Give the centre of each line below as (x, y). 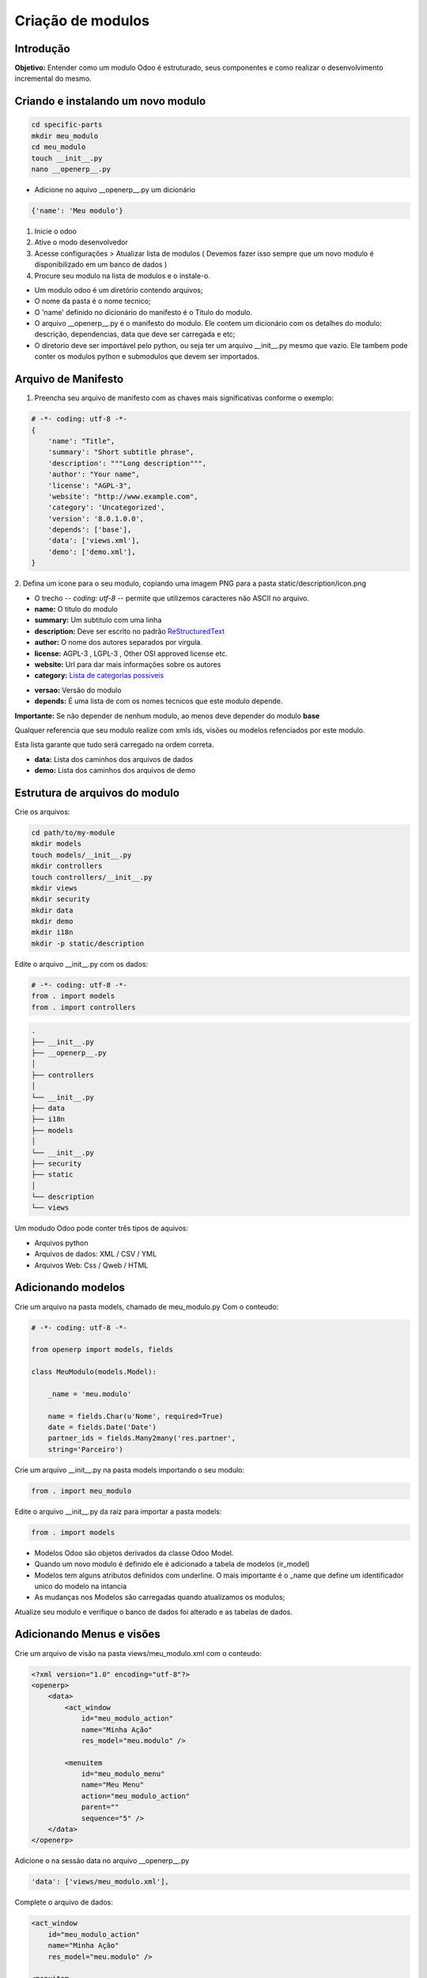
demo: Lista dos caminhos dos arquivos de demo (115, 771)
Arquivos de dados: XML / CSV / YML (96, 1254)
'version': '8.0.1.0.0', (96, 519)
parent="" (100, 1807)
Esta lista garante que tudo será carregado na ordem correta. (114, 745)
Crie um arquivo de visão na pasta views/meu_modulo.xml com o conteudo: (138, 1653)
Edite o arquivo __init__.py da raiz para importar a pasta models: (118, 1511)
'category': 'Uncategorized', (106, 508)
